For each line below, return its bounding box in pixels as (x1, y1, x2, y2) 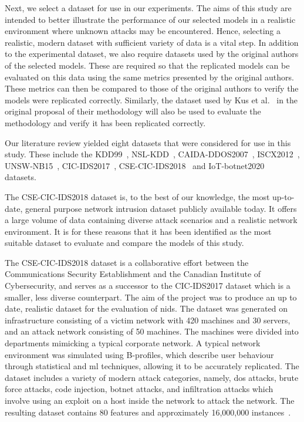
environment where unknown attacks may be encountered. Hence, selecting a (5, 25, 281, 37)
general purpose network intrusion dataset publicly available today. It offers (25, 202, 297, 214)
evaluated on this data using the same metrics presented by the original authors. (5, 70, 294, 83)
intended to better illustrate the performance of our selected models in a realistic (5, 13, 296, 25)
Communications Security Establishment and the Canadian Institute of (5, 268, 261, 280)
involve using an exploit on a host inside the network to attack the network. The (5, 394, 295, 406)
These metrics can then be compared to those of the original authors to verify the (5, 82, 299, 94)
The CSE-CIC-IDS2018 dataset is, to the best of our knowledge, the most (5, 190, 270, 202)
